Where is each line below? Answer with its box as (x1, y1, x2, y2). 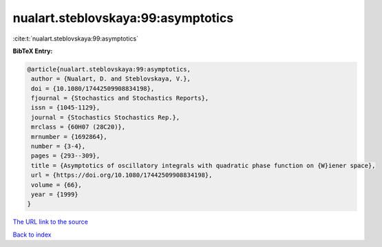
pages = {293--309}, (31, 152, 100, 160)
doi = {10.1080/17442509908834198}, (31, 85, 155, 92)
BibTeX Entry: (12, 47, 53, 55)
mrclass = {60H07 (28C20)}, (31, 123, 126, 131)
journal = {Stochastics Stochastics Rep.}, (31, 114, 180, 121)
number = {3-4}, (31, 142, 86, 151)
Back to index (12, 230, 52, 239)
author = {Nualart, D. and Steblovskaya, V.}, (31, 75, 191, 83)
